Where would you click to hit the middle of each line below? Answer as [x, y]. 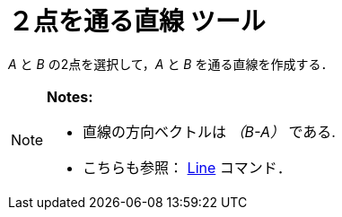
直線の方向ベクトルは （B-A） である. [209, 131]
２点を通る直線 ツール [137, 22]
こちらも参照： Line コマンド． [187, 167]
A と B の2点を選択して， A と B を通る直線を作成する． [171, 64]
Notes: [70, 96]
